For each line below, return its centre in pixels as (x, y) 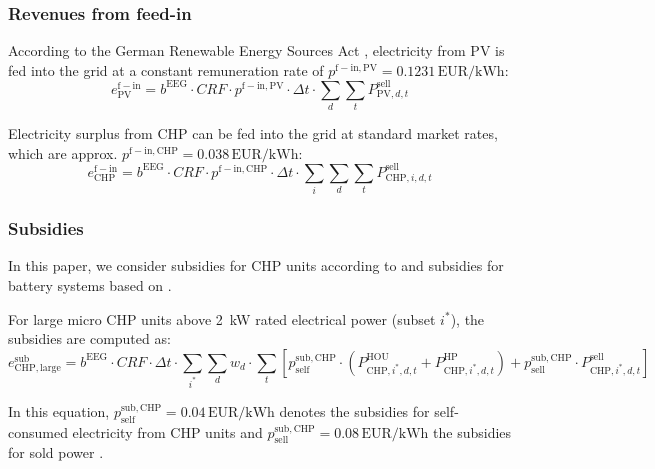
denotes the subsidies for (354, 410)
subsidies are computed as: (89, 338)
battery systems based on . (90, 285)
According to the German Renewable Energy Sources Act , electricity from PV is (256, 50)
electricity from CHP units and (167, 431)
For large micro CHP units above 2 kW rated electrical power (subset (222, 318)
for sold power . (56, 452)
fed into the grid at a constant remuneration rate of (166, 69)
